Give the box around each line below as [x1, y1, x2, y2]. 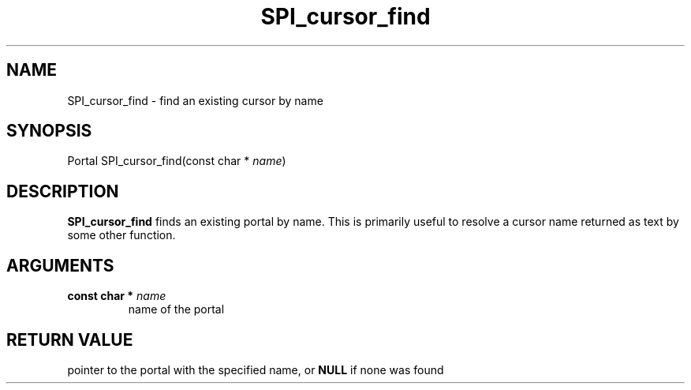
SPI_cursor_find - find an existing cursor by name [67, 93, 323, 107]
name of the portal [128, 302, 225, 317]
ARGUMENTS [6, 255, 114, 276]
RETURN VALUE [6, 329, 133, 350]
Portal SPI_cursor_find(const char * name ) [67, 154, 286, 168]
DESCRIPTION [6, 181, 119, 201]
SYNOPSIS [6, 121, 92, 141]
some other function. [67, 228, 176, 242]
